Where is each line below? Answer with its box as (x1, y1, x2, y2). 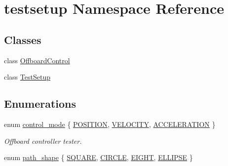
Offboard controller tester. (4, 135, 82, 146)
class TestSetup (4, 72, 50, 82)
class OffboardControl (4, 55, 70, 65)
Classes (4, 32, 41, 47)
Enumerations (4, 96, 76, 111)
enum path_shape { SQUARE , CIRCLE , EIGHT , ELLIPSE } (4, 152, 193, 163)
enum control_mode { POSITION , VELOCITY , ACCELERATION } (4, 119, 216, 129)
